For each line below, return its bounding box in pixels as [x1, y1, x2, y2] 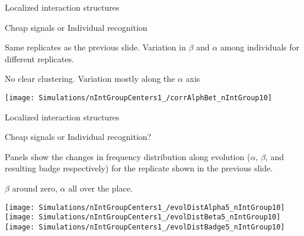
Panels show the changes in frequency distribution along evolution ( [5, 150, 251, 162]
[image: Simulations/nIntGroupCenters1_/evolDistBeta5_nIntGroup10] [5, 213, 281, 222]
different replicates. [5, 52, 74, 65]
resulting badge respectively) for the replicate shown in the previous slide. [5, 162, 273, 174]
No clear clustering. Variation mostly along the [5, 72, 175, 85]
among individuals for [220, 41, 300, 53]
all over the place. [68, 182, 133, 194]
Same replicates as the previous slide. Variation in [5, 41, 186, 53]
